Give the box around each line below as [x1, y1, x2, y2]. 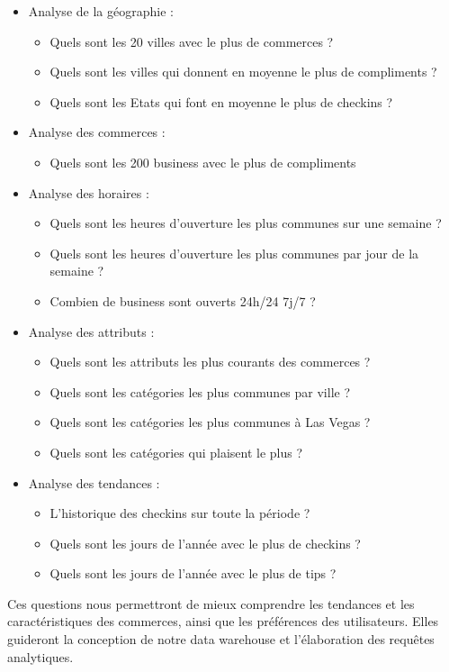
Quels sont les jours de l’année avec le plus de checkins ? [49, 533, 361, 552]
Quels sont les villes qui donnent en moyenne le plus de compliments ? [49, 62, 437, 81]
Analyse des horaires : [28, 183, 149, 202]
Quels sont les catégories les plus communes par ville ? [49, 382, 351, 401]
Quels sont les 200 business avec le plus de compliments [49, 152, 356, 171]
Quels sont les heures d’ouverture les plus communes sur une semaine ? [49, 213, 442, 232]
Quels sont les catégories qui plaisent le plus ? [49, 442, 303, 461]
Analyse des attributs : [28, 322, 155, 341]
